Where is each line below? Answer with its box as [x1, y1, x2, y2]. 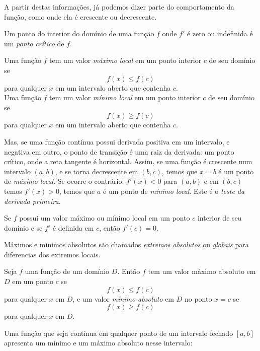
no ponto [184, 293, 212, 304]
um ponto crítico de [4, 38, 64, 48]
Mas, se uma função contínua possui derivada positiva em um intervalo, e [4, 136, 230, 147]
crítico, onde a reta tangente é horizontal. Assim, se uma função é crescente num [4, 156, 252, 167]
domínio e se [4, 222, 43, 233]
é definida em [52, 222, 94, 233]
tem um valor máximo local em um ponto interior [49, 55, 202, 65]
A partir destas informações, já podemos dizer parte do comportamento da [4, 2, 234, 12]
